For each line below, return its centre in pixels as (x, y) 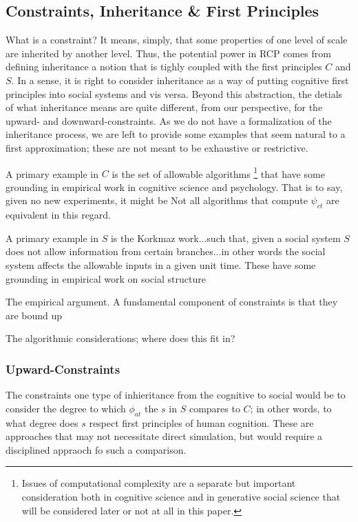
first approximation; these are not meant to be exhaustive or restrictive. (157, 147)
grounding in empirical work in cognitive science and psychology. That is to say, (174, 187)
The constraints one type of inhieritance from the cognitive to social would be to (176, 395)
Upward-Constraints (63, 369)
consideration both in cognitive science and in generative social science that (181, 496)
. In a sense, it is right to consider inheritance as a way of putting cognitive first (180, 80)
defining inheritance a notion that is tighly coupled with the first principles (164, 67)
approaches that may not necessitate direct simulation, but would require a (164, 436)
